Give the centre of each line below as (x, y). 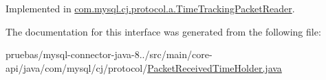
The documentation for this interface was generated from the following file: (163, 31)
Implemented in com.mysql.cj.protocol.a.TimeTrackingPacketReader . (150, 8)
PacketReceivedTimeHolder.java (215, 67)
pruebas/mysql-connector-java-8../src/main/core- (109, 54)
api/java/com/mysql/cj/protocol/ (77, 67)
